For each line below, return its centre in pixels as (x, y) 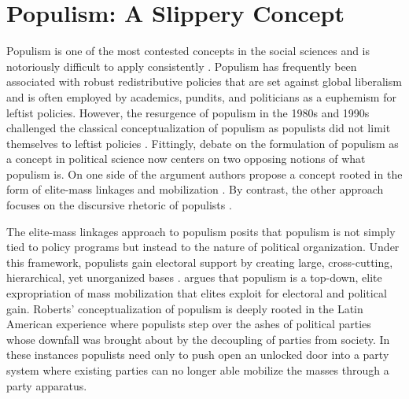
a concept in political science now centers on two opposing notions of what (186, 159)
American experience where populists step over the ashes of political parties (189, 324)
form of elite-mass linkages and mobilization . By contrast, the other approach (195, 189)
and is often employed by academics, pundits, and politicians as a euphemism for (201, 96)
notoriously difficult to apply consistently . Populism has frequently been (182, 66)
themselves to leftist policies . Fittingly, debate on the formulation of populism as (203, 143)
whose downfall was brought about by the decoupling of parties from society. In (198, 339)
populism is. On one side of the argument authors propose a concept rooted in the (204, 174)
